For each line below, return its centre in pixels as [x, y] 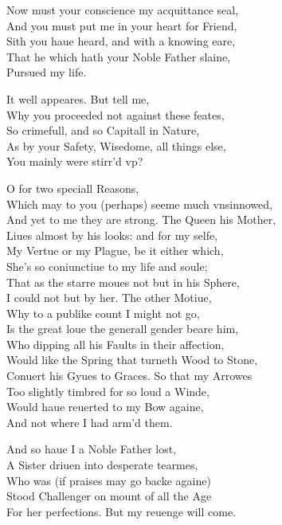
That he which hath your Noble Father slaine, [119, 56]
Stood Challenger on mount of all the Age [109, 496]
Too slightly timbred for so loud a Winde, [108, 391]
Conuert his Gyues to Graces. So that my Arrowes [129, 376]
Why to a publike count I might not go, [103, 313]
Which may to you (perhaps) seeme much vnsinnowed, [139, 204]
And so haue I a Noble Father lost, [92, 449]
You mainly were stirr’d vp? [75, 161]
